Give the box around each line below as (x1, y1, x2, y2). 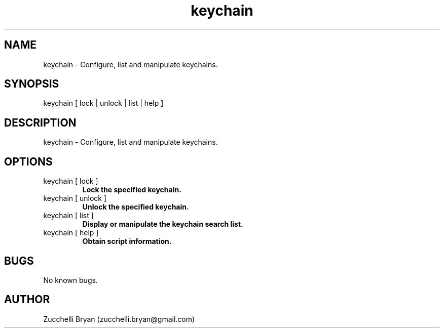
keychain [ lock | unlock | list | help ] (43, 99, 164, 108)
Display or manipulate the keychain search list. (82, 220, 243, 229)
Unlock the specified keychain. (82, 202, 189, 212)
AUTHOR (4, 293, 50, 306)
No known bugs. (43, 275, 98, 284)
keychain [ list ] (43, 211, 94, 220)
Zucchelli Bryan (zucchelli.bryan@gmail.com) (43, 314, 195, 323)
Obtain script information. (82, 237, 172, 246)
